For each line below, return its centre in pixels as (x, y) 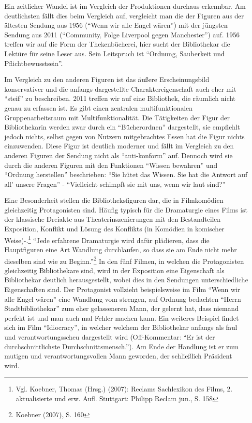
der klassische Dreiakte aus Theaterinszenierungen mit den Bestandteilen (113, 219)
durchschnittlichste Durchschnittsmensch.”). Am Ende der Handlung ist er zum (122, 346)
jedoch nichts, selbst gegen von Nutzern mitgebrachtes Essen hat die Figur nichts (125, 136)
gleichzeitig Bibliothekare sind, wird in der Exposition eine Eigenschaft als (114, 270)
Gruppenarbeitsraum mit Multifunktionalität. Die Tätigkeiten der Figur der (117, 117)
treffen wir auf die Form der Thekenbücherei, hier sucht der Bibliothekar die (117, 44)
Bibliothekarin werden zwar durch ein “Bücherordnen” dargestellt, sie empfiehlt (122, 127)
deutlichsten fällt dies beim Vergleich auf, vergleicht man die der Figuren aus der (124, 15)
